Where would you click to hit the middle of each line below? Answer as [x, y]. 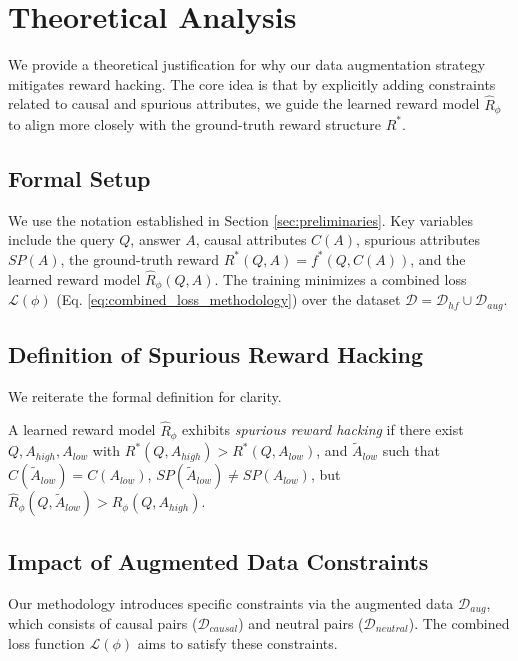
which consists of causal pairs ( [103, 623]
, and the [438, 258]
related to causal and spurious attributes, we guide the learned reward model [244, 103]
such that [411, 450]
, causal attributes [251, 239]
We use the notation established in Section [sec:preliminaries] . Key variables [240, 219]
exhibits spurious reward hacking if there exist [323, 429]
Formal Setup [79, 177]
